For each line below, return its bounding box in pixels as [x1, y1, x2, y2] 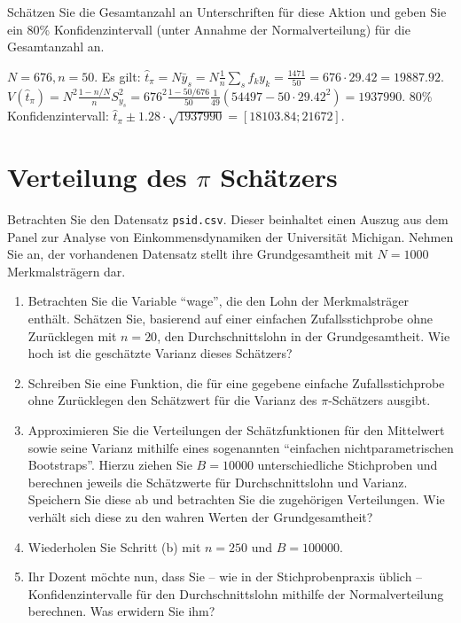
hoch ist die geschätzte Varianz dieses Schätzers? [27, 344, 293, 362]
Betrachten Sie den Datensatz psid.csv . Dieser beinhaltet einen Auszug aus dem [7, 210, 449, 229]
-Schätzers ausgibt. [328, 391, 431, 409]
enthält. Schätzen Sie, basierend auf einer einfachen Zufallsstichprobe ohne [27, 309, 433, 328]
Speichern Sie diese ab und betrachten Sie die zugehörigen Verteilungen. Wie [27, 490, 445, 509]
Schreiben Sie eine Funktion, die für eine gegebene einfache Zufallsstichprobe [27, 373, 445, 392]
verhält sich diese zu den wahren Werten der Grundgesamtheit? [27, 507, 373, 526]
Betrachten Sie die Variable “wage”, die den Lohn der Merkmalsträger [27, 292, 410, 310]
